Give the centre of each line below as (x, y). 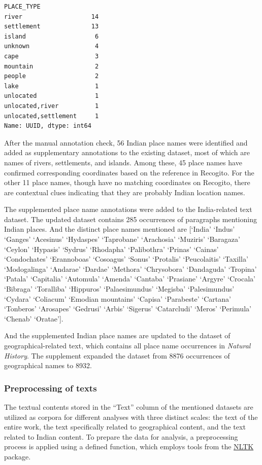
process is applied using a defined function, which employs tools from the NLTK (129, 446)
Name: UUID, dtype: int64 (48, 126)
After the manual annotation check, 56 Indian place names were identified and (126, 142)
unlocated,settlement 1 (52, 116)
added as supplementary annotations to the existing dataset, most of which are (127, 152)
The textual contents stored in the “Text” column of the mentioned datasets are (129, 407)
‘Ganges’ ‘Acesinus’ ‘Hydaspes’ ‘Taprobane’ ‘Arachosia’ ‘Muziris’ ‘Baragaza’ (122, 239)
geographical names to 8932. (48, 365)
